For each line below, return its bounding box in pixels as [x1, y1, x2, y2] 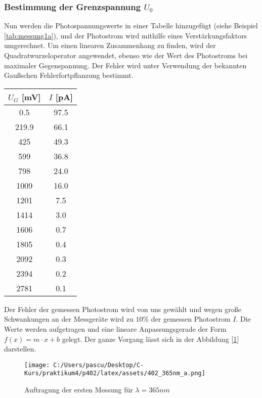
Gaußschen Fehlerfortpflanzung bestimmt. [4, 70, 134, 80]
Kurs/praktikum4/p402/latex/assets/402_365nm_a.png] [24, 370, 205, 377]
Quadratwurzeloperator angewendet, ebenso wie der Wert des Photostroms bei [4, 50, 248, 60]
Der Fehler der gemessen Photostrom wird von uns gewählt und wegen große [4, 303, 241, 314]
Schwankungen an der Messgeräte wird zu [4, 314, 134, 324]
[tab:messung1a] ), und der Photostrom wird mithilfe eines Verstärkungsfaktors [4, 30, 247, 40]
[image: [24, 361, 50, 369]
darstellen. [4, 343, 36, 354]
